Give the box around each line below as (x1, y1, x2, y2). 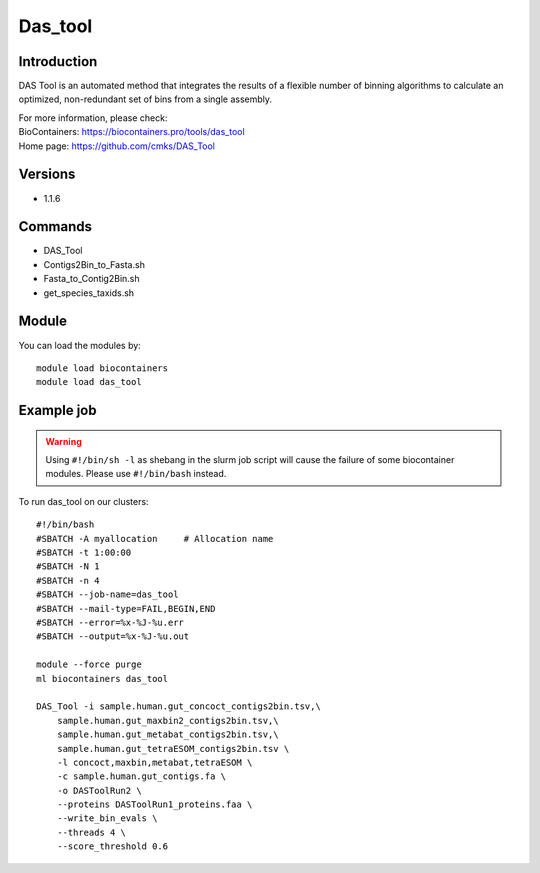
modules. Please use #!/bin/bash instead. (45, 468, 227, 480)
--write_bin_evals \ (56, 813, 158, 824)
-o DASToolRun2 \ (56, 785, 142, 796)
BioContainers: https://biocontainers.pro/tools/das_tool (18, 126, 245, 138)
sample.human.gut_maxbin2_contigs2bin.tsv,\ (56, 715, 279, 726)
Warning (45, 435, 82, 447)
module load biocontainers (36, 362, 169, 374)
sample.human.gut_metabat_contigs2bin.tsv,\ (56, 729, 279, 740)
